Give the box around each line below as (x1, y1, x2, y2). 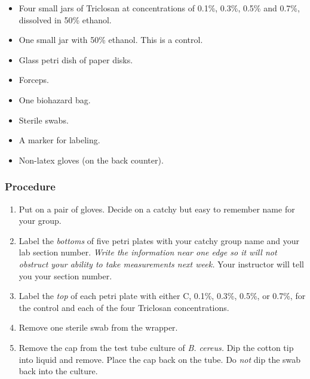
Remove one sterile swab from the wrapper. (19, 321, 178, 334)
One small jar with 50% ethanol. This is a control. (19, 33, 203, 46)
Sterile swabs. (19, 113, 69, 126)
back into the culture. (19, 365, 98, 377)
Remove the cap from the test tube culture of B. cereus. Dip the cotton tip (19, 341, 294, 353)
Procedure (5, 179, 56, 194)
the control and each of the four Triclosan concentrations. (19, 301, 229, 313)
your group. (19, 214, 62, 227)
